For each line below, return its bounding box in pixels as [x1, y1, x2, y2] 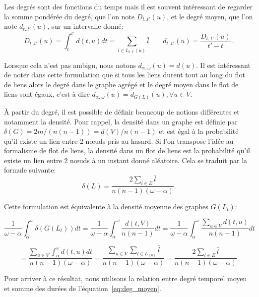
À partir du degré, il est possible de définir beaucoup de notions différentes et [4, 106, 240, 117]
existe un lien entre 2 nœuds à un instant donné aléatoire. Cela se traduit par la [4, 155, 248, 165]
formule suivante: [4, 165, 56, 175]
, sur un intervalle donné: [47, 21, 124, 31]
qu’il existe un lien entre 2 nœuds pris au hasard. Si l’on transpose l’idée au [4, 135, 234, 146]
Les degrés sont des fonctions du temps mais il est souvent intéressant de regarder [4, 1, 253, 11]
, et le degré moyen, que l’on [167, 11, 253, 21]
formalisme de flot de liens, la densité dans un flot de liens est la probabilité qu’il [4, 145, 250, 156]
